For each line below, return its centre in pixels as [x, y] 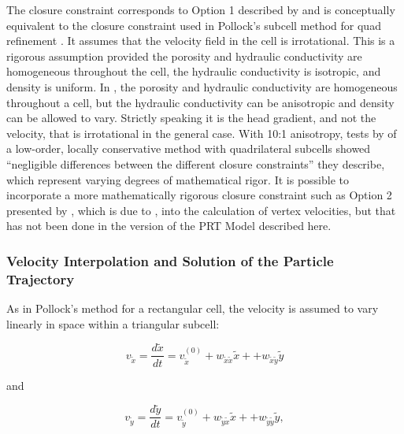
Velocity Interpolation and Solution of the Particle [170, 260]
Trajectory [41, 278]
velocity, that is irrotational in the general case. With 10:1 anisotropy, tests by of [202, 133]
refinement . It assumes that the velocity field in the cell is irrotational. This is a [201, 41]
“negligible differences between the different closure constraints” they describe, [196, 163]
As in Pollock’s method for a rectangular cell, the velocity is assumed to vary [193, 308]
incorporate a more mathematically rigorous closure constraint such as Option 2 [199, 195]
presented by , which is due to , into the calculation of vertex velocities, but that [201, 210]
